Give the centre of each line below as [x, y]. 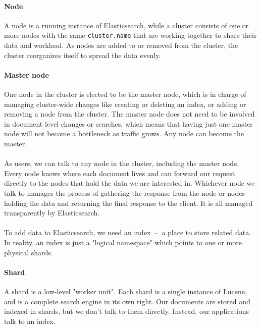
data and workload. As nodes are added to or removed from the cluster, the [121, 45]
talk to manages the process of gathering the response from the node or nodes [125, 193]
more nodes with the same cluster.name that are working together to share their [130, 35]
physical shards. [29, 252]
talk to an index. [30, 321]
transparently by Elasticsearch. [52, 213]
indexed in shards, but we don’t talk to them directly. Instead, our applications [127, 311]
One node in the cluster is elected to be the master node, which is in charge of [125, 94]
